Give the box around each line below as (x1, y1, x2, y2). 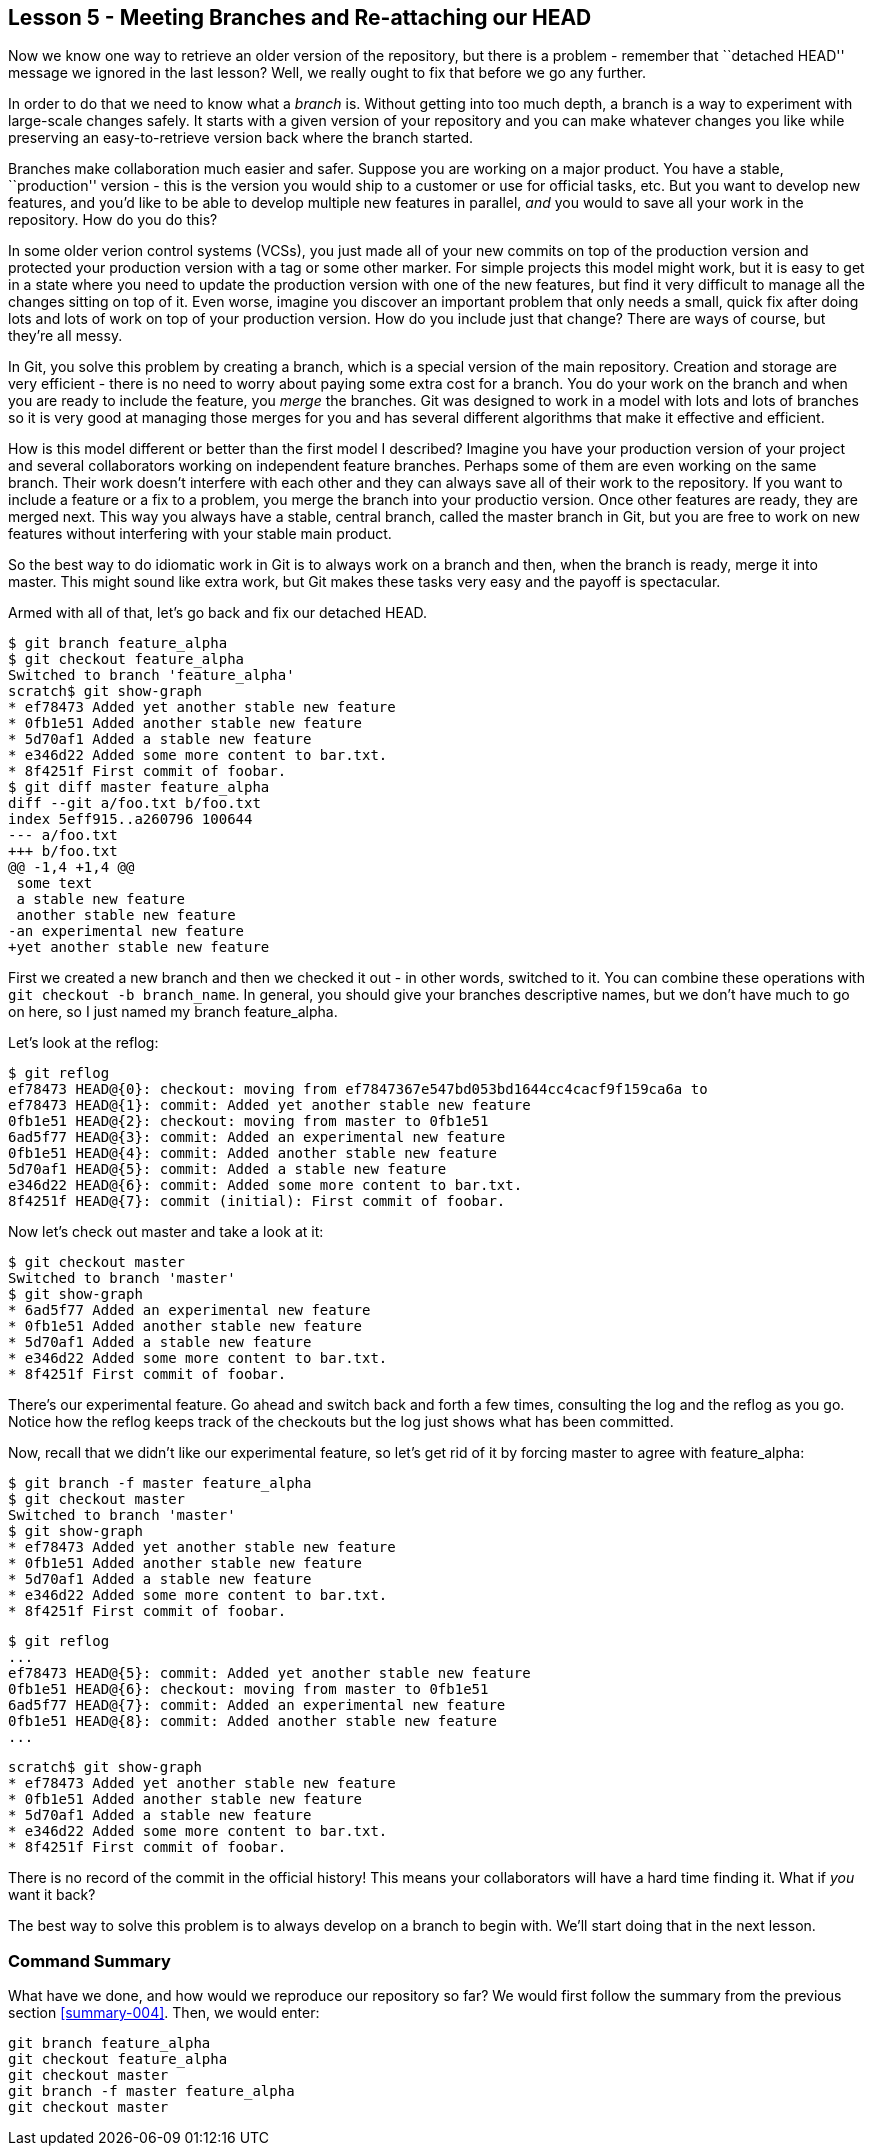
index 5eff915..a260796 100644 (8, 811, 253, 828)
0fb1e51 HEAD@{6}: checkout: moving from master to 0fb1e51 (8, 1681, 489, 1698)
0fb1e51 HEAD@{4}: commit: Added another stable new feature (8, 1145, 497, 1162)
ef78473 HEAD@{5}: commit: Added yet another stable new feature (8, 1665, 531, 1682)
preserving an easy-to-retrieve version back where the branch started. (8, 129, 474, 147)
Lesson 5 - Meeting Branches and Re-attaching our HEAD (8, 5, 592, 30)
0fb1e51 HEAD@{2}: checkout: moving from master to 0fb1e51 (8, 1113, 489, 1130)
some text (16, 875, 93, 892)
